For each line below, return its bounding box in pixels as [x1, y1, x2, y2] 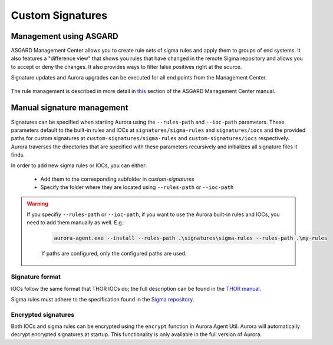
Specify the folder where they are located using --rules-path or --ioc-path [40, 184, 234, 191]
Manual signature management [11, 103, 128, 113]
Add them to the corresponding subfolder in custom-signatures [40, 175, 194, 183]
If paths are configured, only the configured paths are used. [41, 250, 187, 257]
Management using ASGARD [11, 31, 118, 41]
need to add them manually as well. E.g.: [27, 219, 125, 226]
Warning [27, 200, 48, 207]
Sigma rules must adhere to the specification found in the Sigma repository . [11, 296, 194, 303]
